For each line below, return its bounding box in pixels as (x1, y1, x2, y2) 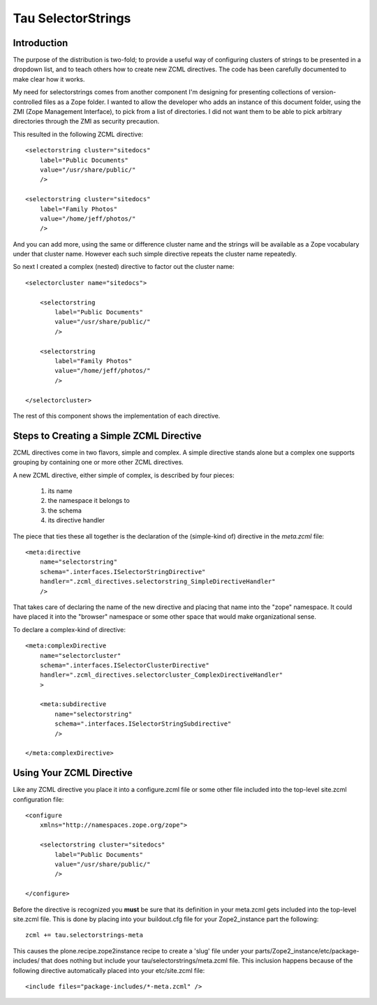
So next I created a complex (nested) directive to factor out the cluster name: (13, 263, 235, 271)
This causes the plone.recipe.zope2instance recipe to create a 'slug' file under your (13, 946, 254, 955)
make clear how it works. (13, 75, 85, 83)
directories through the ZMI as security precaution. (13, 117, 160, 126)
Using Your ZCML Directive (13, 767, 133, 779)
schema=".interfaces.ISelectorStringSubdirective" (54, 720, 232, 728)
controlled (13, 98, 43, 106)
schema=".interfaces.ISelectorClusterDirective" (39, 661, 209, 669)
